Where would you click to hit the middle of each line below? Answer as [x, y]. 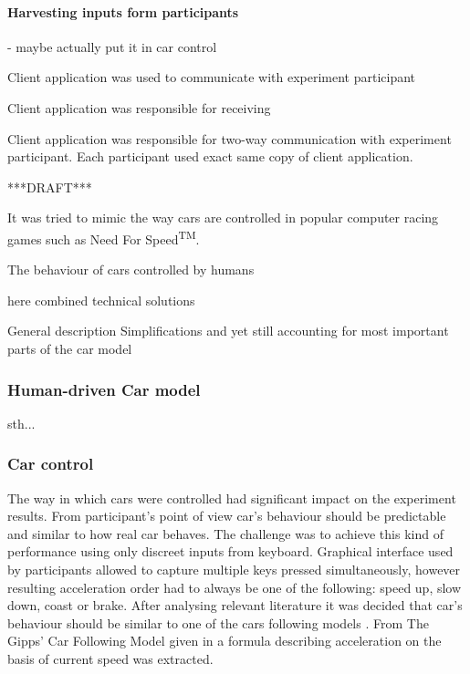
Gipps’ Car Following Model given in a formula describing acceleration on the [225, 641]
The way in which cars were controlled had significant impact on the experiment [232, 498]
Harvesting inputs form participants [123, 11]
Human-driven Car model [104, 389]
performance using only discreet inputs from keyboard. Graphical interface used [230, 551]
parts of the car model [70, 348]
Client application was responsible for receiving [139, 107]
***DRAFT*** [50, 187]
